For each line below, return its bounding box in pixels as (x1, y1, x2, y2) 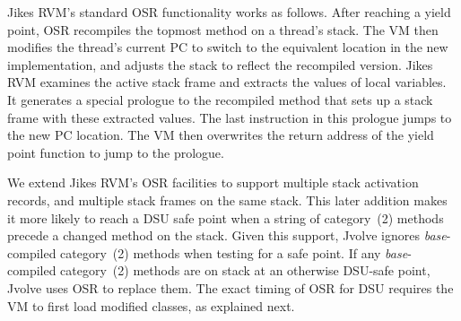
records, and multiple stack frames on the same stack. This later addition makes (7, 190, 448, 209)
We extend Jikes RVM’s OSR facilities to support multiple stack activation (7, 173, 419, 192)
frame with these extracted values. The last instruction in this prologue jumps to (7, 108, 452, 126)
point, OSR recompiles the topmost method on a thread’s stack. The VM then (7, 20, 439, 39)
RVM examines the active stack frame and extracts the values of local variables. (7, 73, 447, 91)
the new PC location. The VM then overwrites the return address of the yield (7, 126, 434, 144)
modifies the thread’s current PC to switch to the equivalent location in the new (7, 38, 448, 56)
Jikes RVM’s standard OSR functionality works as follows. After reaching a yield (7, 3, 451, 21)
